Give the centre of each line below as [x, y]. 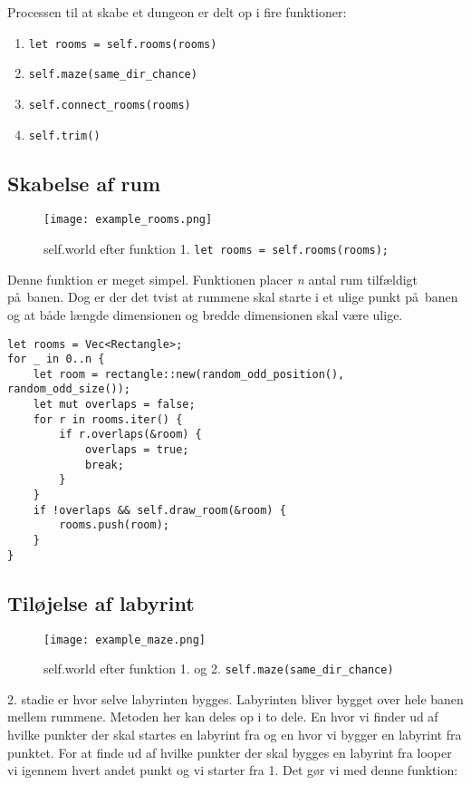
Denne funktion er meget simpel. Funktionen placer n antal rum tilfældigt [213, 279]
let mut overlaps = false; [114, 405]
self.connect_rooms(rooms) [110, 105]
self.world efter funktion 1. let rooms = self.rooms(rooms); [216, 249]
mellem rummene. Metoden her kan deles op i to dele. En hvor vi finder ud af [223, 717]
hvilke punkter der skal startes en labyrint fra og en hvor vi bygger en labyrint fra [235, 735]
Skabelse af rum [84, 183]
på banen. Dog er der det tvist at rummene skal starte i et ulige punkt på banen [233, 297]
